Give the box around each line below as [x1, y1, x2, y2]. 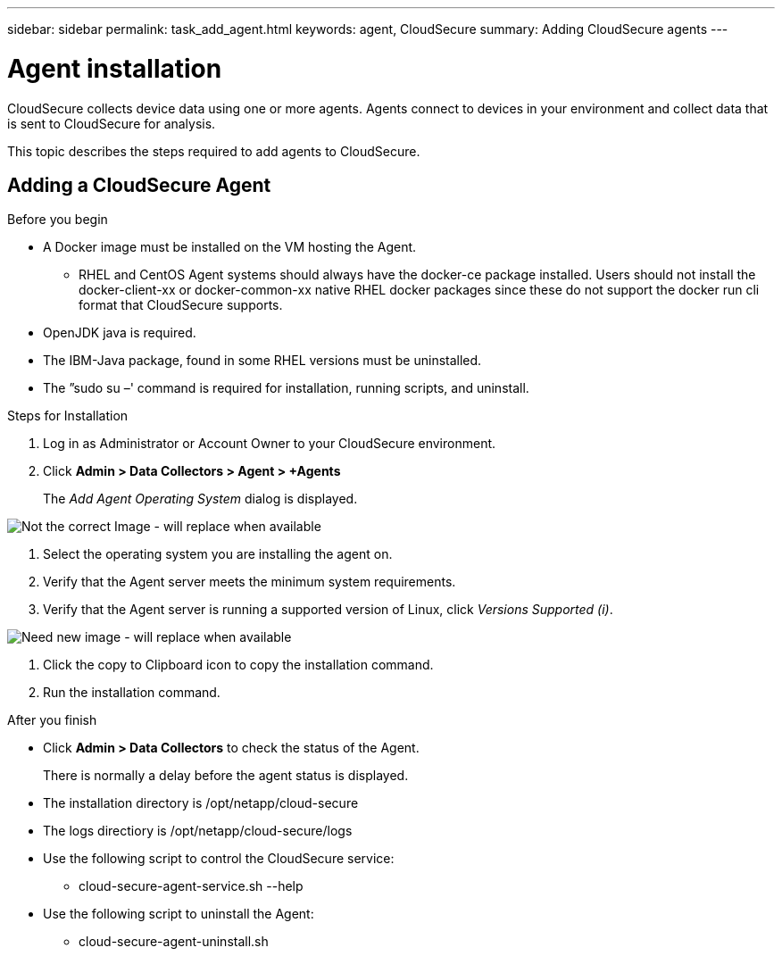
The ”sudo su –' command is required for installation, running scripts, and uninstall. [43, 380, 529, 396]
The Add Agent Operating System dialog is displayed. [43, 491, 358, 507]
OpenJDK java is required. [43, 325, 196, 341]
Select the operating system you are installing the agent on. [43, 546, 393, 562]
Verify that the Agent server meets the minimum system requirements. [43, 574, 456, 590]
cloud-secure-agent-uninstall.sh [79, 934, 269, 950]
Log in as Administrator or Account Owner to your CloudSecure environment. [43, 436, 496, 452]
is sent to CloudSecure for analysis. [7, 115, 216, 131]
